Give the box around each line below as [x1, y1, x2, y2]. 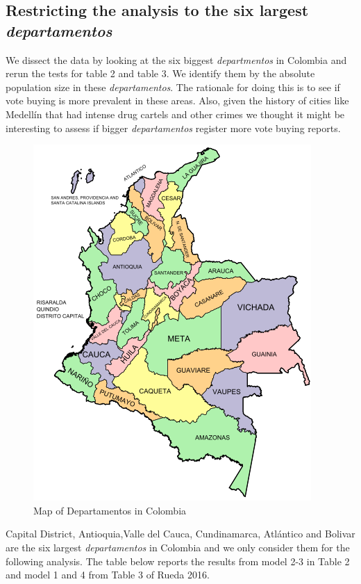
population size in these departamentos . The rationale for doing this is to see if [6, 79, 340, 94]
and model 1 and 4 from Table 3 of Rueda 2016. [6, 567, 210, 582]
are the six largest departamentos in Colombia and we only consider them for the [6, 540, 350, 554]
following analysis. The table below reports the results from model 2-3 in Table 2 [6, 553, 350, 568]
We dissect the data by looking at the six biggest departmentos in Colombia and [6, 52, 347, 67]
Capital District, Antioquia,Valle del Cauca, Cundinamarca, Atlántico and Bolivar [6, 526, 355, 541]
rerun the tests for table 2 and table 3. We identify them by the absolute [6, 66, 315, 81]
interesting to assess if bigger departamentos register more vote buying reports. [6, 120, 341, 135]
